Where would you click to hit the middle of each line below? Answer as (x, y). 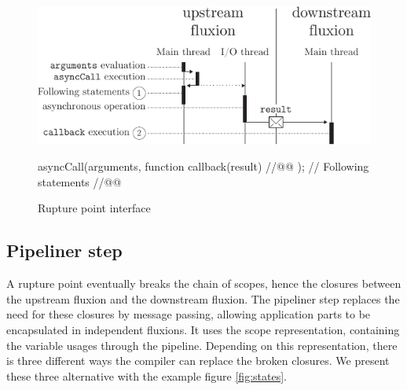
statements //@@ (80, 181)
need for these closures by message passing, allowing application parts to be (189, 314)
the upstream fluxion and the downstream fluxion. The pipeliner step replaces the (203, 298)
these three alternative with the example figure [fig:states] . (147, 375)
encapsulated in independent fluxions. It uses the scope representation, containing (203, 330)
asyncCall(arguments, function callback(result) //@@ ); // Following (203, 166)
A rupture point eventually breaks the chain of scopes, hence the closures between (204, 283)
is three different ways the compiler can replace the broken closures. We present (198, 361)
